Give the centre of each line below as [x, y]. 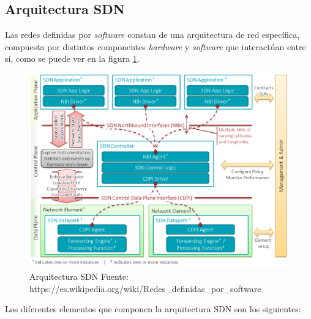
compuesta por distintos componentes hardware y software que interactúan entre [155, 46]
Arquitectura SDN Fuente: [79, 276]
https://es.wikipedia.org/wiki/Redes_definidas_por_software [145, 288]
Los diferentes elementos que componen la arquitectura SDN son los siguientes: [153, 309]
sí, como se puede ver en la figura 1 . [72, 58]
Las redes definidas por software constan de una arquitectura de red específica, [152, 35]
